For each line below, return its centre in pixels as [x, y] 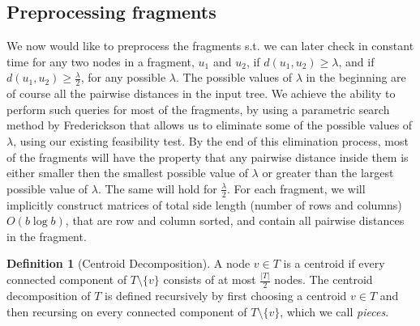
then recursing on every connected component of [127, 311]
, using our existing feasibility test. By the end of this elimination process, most [211, 141]
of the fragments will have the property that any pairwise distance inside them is [208, 157]
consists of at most [210, 279]
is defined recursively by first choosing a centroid [226, 296]
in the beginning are [356, 77]
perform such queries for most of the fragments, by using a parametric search [198, 109]
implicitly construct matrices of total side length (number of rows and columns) [204, 204]
